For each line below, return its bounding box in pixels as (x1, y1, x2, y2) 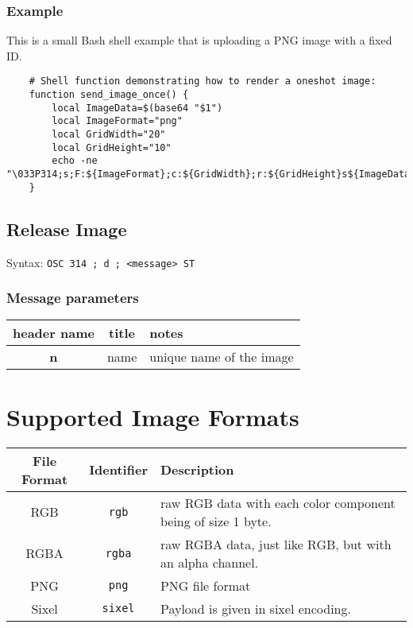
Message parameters (6, 288, 139, 308)
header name (13, 324, 95, 343)
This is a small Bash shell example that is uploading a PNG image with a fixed (6, 32, 392, 48)
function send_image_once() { (29, 89, 189, 101)
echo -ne (52, 155, 98, 167)
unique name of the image (149, 347, 294, 366)
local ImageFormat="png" (52, 115, 183, 127)
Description (160, 460, 234, 479)
